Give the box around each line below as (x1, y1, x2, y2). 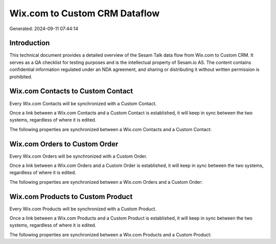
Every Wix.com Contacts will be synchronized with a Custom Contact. (9, 100, 157, 107)
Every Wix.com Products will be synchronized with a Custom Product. (9, 206, 157, 212)
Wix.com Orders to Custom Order (9, 139, 119, 148)
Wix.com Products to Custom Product (9, 192, 133, 201)
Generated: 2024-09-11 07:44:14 (9, 26, 79, 32)
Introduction (9, 39, 50, 47)
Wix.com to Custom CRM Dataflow (9, 8, 160, 19)
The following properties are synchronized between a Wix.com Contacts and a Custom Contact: (9, 126, 212, 132)
